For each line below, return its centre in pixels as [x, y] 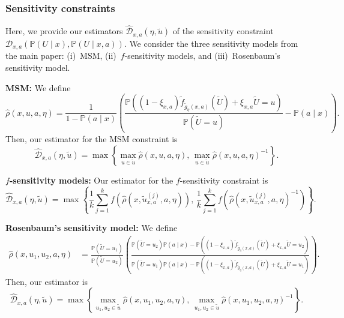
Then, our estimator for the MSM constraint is [92, 139]
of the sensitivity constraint [223, 31]
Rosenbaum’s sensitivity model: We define [92, 228]
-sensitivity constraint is [224, 180]
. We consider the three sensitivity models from [211, 43]
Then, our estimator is [47, 281]
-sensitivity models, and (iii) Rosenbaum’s [202, 55]
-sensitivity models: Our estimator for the [91, 180]
